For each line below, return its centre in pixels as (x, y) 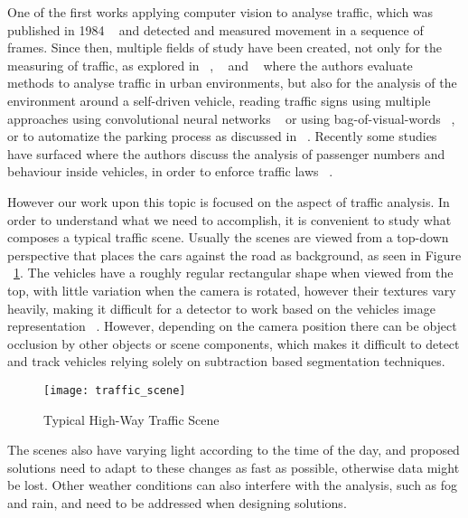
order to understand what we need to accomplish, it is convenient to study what (229, 219)
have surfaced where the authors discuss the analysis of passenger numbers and (226, 153)
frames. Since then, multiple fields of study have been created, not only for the (225, 47)
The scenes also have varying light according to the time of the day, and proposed (234, 450)
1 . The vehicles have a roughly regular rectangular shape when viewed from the (234, 273)
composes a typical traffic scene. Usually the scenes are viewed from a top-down (228, 237)
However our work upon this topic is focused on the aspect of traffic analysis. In (229, 201)
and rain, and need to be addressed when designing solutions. (177, 502)
